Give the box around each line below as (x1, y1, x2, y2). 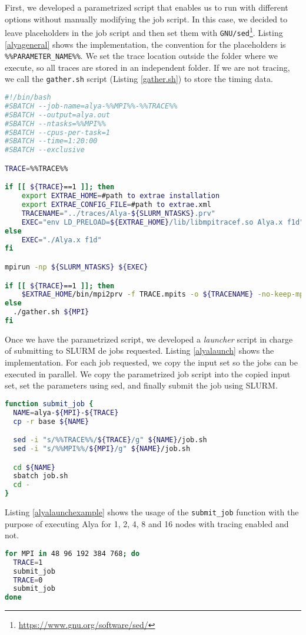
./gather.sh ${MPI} (13, 308, 89, 317)
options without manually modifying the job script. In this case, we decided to (5, 12, 288, 25)
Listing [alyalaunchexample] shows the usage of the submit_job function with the (5, 506, 299, 518)
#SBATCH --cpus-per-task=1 (5, 128, 110, 137)
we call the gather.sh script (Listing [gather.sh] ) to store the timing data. (5, 73, 273, 85)
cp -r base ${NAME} (13, 417, 89, 426)
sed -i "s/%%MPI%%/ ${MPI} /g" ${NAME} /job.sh (13, 445, 191, 453)
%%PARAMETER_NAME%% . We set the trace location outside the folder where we (5, 50, 278, 62)
